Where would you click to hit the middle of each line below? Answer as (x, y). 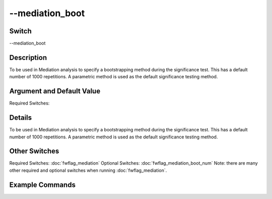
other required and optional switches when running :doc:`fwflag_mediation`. (88, 170)
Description (28, 57)
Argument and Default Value (55, 91)
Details (21, 118)
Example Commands (42, 185)
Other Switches (34, 151)
